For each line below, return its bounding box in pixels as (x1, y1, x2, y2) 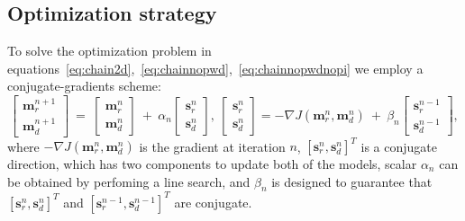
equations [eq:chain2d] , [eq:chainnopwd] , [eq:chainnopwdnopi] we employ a (7, 58, 424, 77)
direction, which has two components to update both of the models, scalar (7, 155, 417, 173)
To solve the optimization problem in (7, 41, 212, 60)
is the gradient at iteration (139, 137, 286, 155)
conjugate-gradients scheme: (7, 76, 161, 95)
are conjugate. (174, 192, 252, 211)
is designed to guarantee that (271, 172, 433, 190)
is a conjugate (360, 137, 437, 155)
